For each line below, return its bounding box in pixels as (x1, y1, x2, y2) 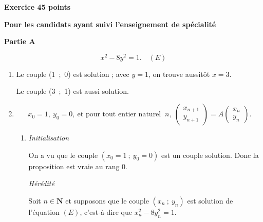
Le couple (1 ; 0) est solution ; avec (16, 68, 129, 79)
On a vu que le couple (28, 149, 98, 160)
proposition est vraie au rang (28, 160, 120, 171)
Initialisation (28, 132, 69, 143)
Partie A (4, 36, 35, 47)
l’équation (28, 206, 60, 217)
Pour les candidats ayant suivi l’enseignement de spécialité (4, 18, 216, 29)
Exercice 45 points (4, 2, 71, 12)
